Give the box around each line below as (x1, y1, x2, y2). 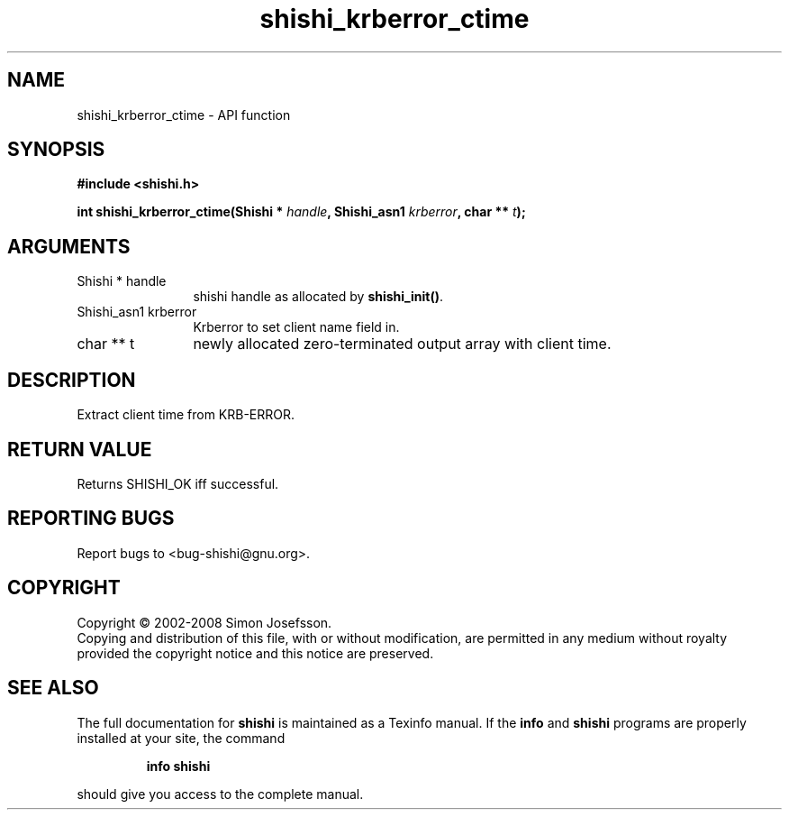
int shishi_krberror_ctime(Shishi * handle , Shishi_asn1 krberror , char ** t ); (77, 204, 526, 220)
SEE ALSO (7, 676, 99, 700)
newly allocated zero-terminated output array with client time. (193, 335, 612, 353)
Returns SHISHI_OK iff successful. (77, 475, 279, 491)
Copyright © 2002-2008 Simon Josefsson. (77, 614, 332, 630)
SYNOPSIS (7, 138, 105, 161)
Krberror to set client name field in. (193, 319, 400, 335)
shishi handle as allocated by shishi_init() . (193, 289, 443, 305)
